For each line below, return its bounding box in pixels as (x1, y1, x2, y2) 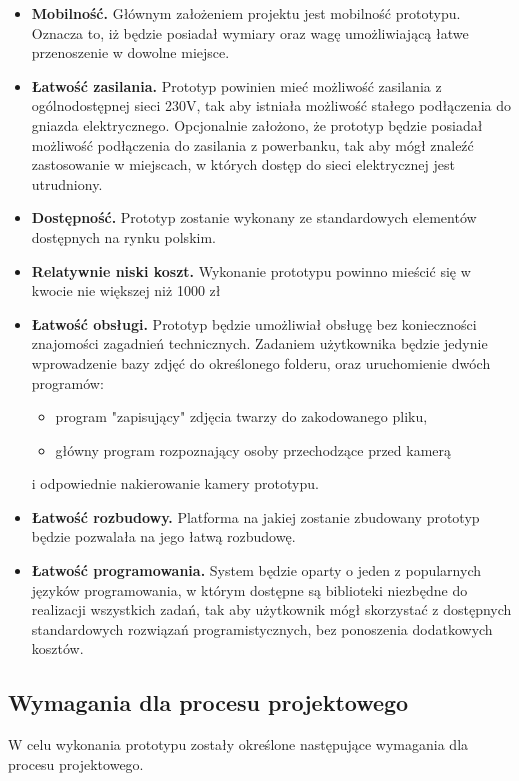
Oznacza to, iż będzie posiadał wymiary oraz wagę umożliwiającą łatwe (31, 22, 469, 43)
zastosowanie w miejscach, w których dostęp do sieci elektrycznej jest (31, 154, 455, 175)
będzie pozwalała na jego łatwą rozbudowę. (31, 526, 296, 547)
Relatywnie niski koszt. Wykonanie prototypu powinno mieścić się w (31, 260, 471, 281)
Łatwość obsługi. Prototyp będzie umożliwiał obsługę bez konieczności (31, 313, 477, 334)
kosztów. (31, 638, 84, 659)
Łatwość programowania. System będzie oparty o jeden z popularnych (31, 560, 481, 581)
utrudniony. (31, 173, 103, 194)
